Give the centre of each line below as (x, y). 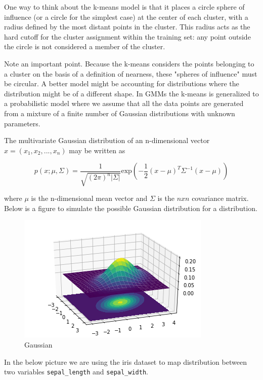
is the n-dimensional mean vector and (89, 198)
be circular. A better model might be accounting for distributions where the (122, 83)
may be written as (97, 150)
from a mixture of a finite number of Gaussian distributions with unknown (120, 113)
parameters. (22, 123)
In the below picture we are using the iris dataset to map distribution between (125, 361)
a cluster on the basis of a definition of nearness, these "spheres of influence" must (131, 73)
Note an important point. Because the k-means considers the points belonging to (129, 63)
